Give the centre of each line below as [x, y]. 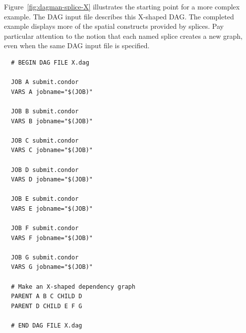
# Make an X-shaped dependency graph [73, 287]
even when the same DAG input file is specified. [77, 45]
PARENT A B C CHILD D [47, 296]
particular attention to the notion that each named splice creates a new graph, [123, 36]
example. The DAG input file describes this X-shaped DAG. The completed [119, 16]
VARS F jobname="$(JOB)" [52, 238]
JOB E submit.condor [45, 199]
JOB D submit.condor [45, 170]
